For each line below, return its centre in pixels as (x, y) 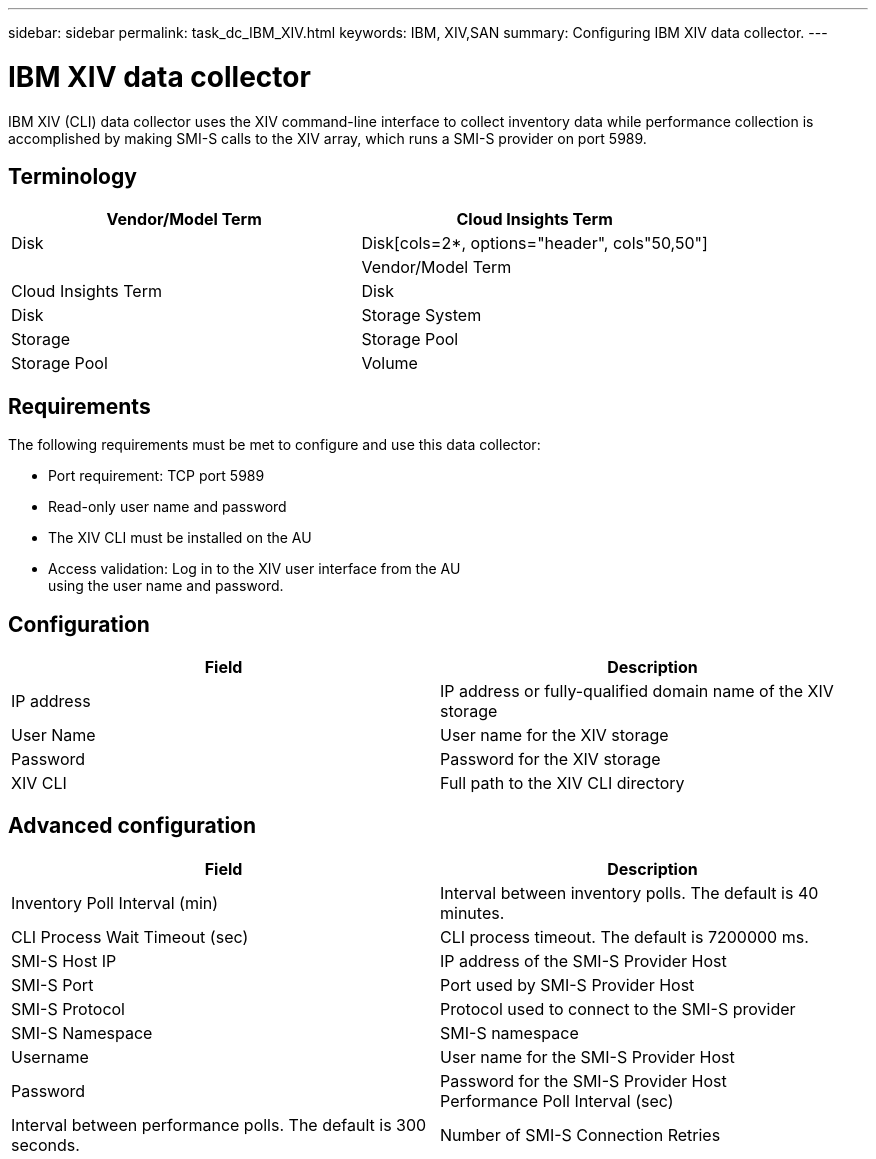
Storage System (421, 315)
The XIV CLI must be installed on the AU (180, 538)
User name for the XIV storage (554, 735)
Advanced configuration (132, 826)
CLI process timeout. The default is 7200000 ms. (624, 936)
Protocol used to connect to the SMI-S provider (618, 1008)
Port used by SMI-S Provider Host (567, 984)
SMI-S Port (52, 984)
